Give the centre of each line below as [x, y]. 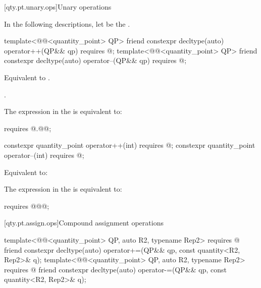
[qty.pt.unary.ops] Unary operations [58, 7]
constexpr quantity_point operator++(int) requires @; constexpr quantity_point [130, 145]
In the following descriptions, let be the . [67, 23]
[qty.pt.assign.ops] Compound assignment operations [84, 223]
